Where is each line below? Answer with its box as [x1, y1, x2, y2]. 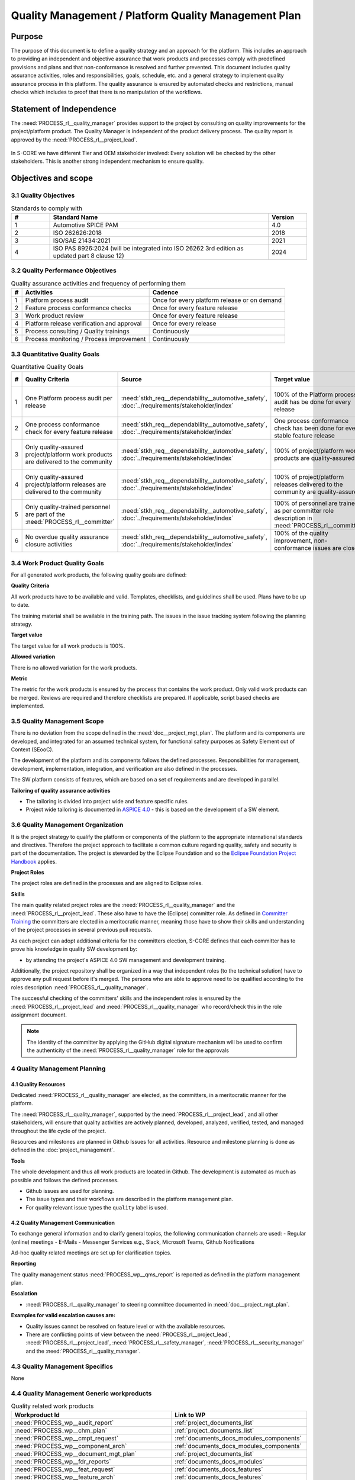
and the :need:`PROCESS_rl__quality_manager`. [25, 1347, 141, 1354]
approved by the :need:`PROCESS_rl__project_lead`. [11, 136, 138, 143]
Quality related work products [11, 1402, 94, 1410]
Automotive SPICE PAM [53, 221, 118, 229]
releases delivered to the [274, 480, 343, 488]
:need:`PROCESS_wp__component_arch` [14, 1442, 127, 1450]
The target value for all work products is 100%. [11, 642, 125, 649]
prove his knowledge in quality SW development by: [11, 945, 138, 953]
